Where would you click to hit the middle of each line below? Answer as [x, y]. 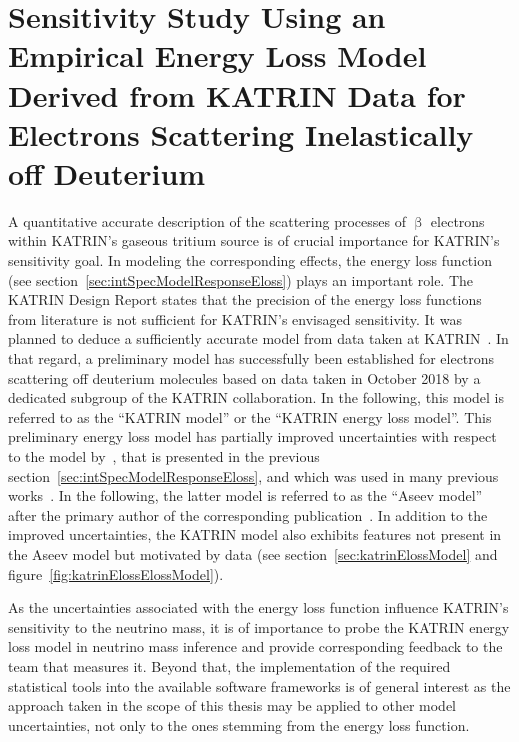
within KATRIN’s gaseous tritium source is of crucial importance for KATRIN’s [254, 240]
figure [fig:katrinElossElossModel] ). [116, 573]
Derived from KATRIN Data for [237, 94]
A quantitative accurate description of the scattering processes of [207, 220]
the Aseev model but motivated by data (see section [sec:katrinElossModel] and [253, 553]
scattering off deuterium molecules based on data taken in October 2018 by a [244, 377]
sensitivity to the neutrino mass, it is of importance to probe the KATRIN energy [259, 626]
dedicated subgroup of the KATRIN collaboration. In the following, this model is [256, 397]
